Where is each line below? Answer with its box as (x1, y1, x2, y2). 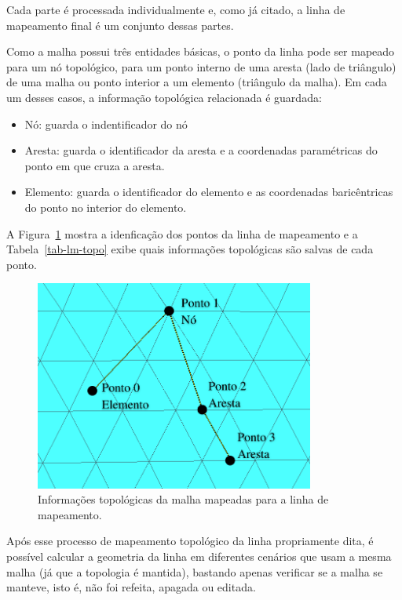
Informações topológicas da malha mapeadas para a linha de (38, 491, 329, 507)
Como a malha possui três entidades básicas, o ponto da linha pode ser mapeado (6, 43, 395, 60)
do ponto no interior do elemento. (24, 198, 187, 215)
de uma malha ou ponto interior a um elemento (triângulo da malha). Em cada (6, 74, 387, 90)
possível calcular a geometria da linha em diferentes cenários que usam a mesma (6, 548, 392, 565)
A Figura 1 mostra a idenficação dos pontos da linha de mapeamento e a (6, 225, 358, 242)
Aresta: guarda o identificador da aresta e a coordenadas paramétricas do (24, 142, 378, 158)
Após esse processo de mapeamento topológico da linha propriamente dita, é (6, 533, 374, 549)
